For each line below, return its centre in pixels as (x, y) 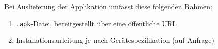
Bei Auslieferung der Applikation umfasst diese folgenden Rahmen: (108, 6)
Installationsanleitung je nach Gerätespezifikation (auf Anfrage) (115, 40)
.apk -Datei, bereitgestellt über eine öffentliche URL (96, 23)
